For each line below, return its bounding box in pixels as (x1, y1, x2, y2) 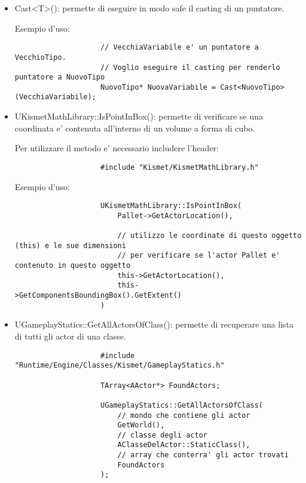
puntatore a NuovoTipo (14, 73, 105, 82)
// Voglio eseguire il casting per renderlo (100, 63, 280, 72)
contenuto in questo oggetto (14, 261, 131, 270)
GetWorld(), (117, 421, 165, 430)
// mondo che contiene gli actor (117, 411, 250, 420)
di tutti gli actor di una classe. (14, 329, 126, 342)
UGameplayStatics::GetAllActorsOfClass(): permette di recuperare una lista (14, 318, 294, 331)
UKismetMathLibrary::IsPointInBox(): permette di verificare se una (14, 110, 263, 123)
